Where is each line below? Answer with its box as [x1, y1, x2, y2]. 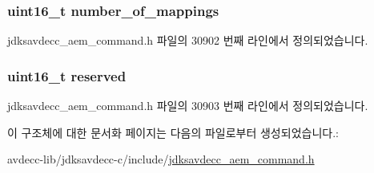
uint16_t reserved [7, 65, 127, 85]
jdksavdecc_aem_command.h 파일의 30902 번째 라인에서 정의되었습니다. [7, 32, 368, 49]
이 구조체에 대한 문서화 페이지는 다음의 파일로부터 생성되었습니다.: [7, 124, 339, 140]
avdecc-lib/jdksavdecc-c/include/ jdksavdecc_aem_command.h [7, 151, 315, 167]
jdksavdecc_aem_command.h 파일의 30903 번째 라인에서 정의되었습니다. [7, 97, 368, 114]
